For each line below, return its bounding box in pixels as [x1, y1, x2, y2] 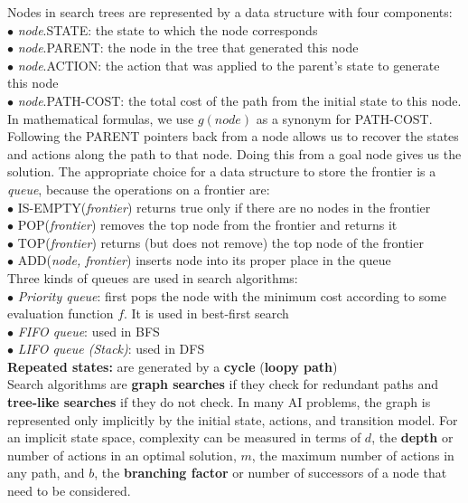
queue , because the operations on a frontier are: [7, 179, 270, 198]
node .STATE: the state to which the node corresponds [17, 20, 318, 39]
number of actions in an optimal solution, [7, 445, 237, 464]
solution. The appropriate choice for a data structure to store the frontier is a [7, 162, 436, 181]
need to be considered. [7, 481, 131, 500]
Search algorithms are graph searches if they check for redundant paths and [7, 375, 439, 394]
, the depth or [371, 428, 454, 447]
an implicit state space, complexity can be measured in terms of [7, 428, 361, 447]
